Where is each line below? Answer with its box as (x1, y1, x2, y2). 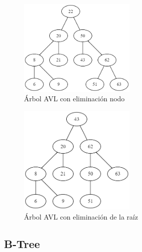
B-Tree (4, 236, 40, 251)
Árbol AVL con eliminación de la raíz (24, 211, 138, 222)
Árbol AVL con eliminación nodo (24, 93, 125, 104)
